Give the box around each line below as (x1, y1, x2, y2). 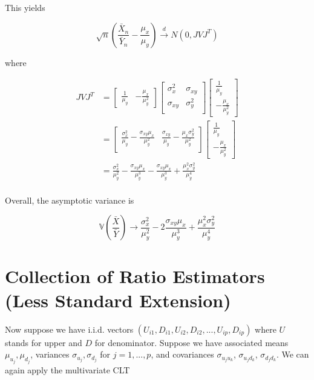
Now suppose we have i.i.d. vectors (5, 322, 134, 335)
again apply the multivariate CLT (5, 363, 130, 376)
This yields (5, 1, 45, 13)
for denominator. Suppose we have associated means (94, 336, 289, 348)
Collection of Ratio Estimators (5, 264, 265, 288)
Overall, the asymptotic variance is (5, 193, 134, 206)
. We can (276, 348, 309, 361)
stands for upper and (5, 336, 82, 348)
